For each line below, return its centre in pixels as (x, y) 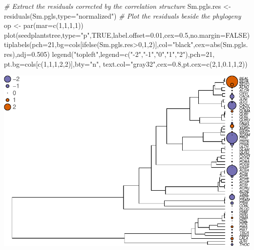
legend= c (114, 54)
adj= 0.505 (32, 54)
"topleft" (86, 54)
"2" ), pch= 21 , (196, 54)
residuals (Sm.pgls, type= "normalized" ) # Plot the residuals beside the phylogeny (123, 15)
